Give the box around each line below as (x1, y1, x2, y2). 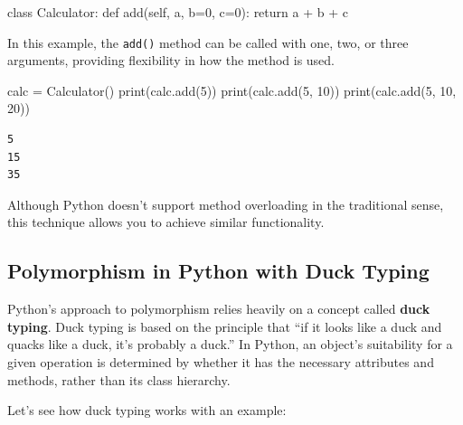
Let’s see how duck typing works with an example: (7, 401, 287, 420)
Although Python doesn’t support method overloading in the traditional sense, (7, 194, 444, 213)
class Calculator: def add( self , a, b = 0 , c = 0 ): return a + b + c (7, 3, 348, 21)
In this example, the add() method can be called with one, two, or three (7, 33, 409, 52)
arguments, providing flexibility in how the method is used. (7, 51, 335, 70)
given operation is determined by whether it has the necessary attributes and (7, 352, 434, 371)
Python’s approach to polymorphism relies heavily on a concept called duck (7, 299, 430, 318)
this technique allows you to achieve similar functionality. (7, 212, 325, 231)
